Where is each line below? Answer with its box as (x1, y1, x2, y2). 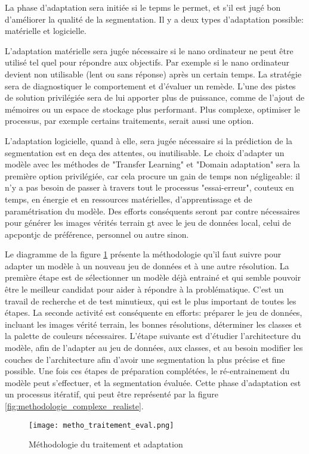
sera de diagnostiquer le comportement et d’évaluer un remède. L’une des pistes (5, 79, 296, 92)
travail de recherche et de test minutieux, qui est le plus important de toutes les (5, 294, 296, 307)
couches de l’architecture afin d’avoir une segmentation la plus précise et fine (5, 353, 285, 365)
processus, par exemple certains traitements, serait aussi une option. (5, 114, 254, 127)
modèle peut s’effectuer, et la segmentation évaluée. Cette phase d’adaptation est (5, 376, 301, 388)
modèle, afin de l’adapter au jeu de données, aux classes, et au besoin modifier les (5, 341, 303, 354)
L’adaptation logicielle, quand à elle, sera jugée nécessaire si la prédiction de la (5, 134, 293, 147)
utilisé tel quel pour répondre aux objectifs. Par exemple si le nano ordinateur (5, 56, 290, 69)
